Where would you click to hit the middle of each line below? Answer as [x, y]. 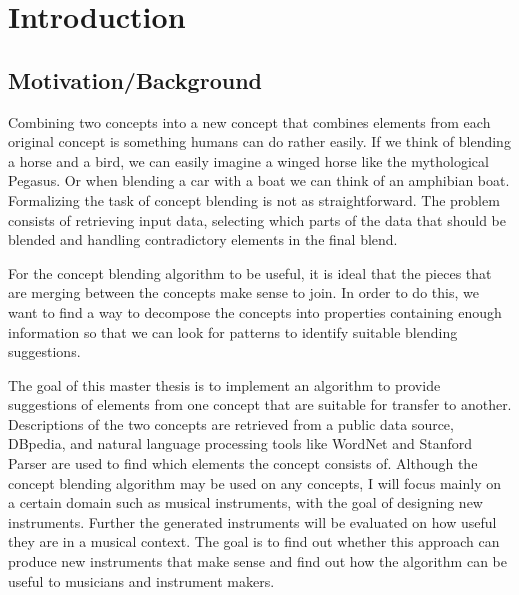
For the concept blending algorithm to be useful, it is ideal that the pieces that [250, 272]
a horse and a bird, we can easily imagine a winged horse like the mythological [248, 160]
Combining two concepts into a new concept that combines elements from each [249, 121]
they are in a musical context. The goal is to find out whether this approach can [254, 541]
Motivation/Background [135, 79]
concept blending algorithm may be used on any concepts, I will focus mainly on [254, 482]
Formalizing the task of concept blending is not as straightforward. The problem [254, 199]
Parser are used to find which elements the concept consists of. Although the [243, 463]
